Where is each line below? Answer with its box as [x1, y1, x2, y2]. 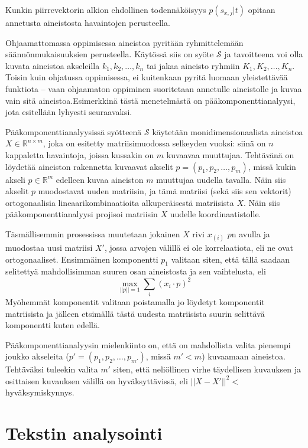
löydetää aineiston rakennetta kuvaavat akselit [5, 160, 173, 172]
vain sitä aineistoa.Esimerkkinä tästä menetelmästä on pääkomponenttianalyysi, [5, 94, 296, 106]
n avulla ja [231, 227, 270, 240]
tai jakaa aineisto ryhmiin [146, 59, 240, 71]
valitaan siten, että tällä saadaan [171, 253, 290, 265]
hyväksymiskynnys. [5, 386, 74, 398]
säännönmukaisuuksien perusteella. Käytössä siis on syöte [5, 48, 214, 60]
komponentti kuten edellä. [5, 319, 100, 331]
